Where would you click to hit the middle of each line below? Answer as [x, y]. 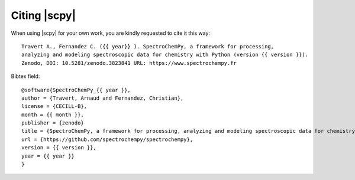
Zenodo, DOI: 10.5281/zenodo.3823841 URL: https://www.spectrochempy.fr [129, 63]
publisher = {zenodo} [53, 123]
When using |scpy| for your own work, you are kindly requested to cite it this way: [110, 33]
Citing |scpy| [43, 15]
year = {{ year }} [48, 156]
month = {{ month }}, [53, 114]
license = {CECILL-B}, [54, 107]
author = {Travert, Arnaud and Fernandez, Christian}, [103, 98]
